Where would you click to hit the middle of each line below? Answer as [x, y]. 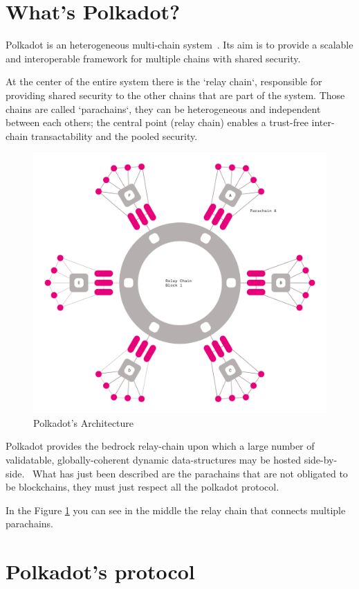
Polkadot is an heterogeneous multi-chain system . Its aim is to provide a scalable [179, 45]
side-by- [321, 460]
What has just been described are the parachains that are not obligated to [190, 473]
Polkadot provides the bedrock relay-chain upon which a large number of [160, 446]
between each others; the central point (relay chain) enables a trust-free [157, 122]
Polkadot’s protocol [100, 571]
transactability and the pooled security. [114, 135]
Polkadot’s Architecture [84, 422]
